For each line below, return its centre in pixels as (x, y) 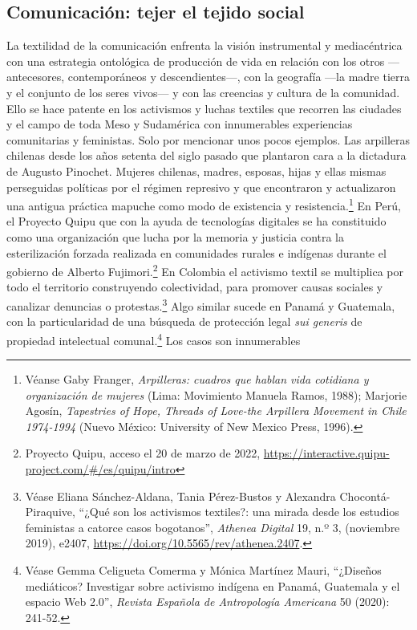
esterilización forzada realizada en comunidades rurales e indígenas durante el (196, 252)
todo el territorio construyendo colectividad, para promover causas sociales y (195, 287)
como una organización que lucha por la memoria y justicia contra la (176, 236)
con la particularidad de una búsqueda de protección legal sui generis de (184, 321)
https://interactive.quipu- (326, 453)
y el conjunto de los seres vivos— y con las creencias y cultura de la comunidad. (203, 92)
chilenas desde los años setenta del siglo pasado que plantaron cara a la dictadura (206, 155)
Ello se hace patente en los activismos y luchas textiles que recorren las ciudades (204, 108)
